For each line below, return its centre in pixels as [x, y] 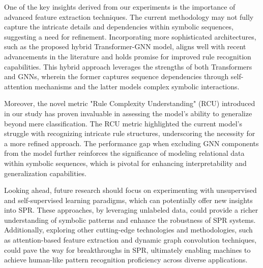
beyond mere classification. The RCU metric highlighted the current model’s [123, 123]
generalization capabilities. [45, 173]
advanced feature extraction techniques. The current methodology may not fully [129, 16]
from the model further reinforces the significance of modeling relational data [124, 153]
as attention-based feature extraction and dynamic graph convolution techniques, [130, 240]
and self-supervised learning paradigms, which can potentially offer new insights [128, 200]
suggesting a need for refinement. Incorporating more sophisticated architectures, [130, 36]
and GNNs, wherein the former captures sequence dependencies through [116, 76]
